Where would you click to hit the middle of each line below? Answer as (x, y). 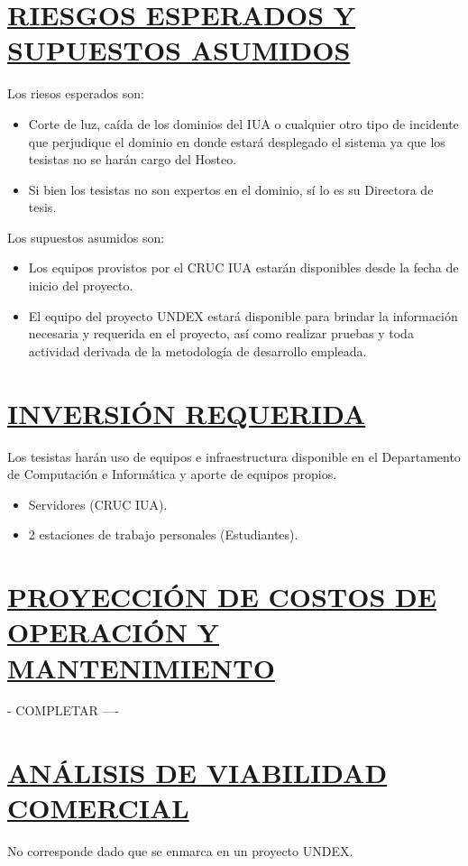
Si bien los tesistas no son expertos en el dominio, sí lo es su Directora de (231, 189)
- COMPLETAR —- (64, 710)
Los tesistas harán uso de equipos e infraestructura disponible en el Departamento (234, 456)
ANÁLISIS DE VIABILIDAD (197, 773)
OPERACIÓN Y (113, 632)
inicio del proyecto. (81, 286)
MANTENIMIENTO (141, 667)
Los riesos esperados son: (76, 93)
